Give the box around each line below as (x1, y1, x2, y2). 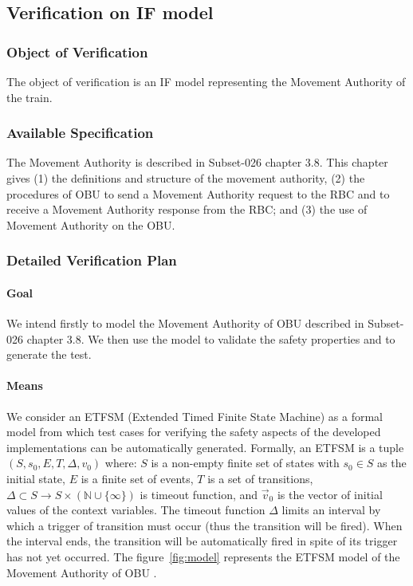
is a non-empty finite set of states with (151, 454, 340, 471)
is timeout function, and (140, 486, 258, 502)
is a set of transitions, (207, 470, 313, 486)
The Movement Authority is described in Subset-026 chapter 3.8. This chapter (6, 154, 388, 171)
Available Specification (6, 123, 154, 143)
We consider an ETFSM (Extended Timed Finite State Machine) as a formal (6, 407, 383, 424)
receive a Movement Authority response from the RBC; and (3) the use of (6, 201, 368, 218)
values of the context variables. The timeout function (6, 501, 265, 518)
